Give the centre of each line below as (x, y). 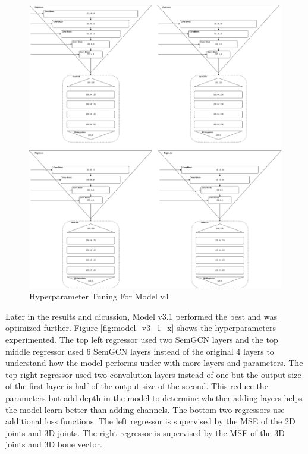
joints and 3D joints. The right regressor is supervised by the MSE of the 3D (145, 432)
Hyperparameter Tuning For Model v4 (99, 296)
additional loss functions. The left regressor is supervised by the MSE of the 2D (150, 421)
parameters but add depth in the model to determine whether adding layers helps (154, 397)
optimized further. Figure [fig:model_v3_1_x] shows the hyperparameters (141, 328)
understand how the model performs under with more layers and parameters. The (154, 363)
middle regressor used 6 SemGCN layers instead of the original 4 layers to (140, 351)
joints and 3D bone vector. (54, 444)
